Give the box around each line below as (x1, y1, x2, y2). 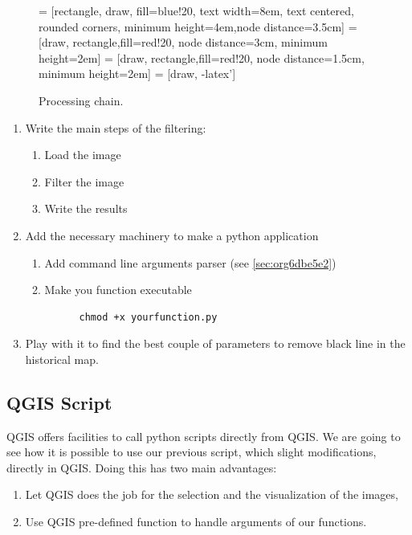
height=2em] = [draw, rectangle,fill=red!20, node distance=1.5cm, (39, 49, 365, 66)
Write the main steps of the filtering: (25, 119, 206, 136)
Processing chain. (39, 92, 124, 108)
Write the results (44, 200, 128, 217)
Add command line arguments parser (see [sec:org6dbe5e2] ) (44, 254, 337, 271)
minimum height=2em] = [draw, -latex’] (39, 65, 236, 82)
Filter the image (44, 173, 124, 190)
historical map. (25, 350, 99, 367)
